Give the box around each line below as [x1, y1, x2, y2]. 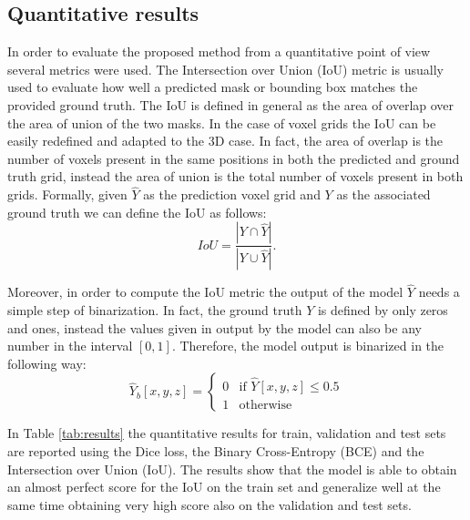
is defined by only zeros [317, 301, 448, 320]
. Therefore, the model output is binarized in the [171, 336, 444, 355]
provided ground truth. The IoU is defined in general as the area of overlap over [7, 95, 455, 114]
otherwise [239, 398, 292, 412]
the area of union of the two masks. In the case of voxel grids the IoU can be [7, 113, 436, 132]
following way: [7, 353, 87, 372]
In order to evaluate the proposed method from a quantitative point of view [7, 42, 431, 61]
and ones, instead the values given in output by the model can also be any [7, 318, 422, 337]
